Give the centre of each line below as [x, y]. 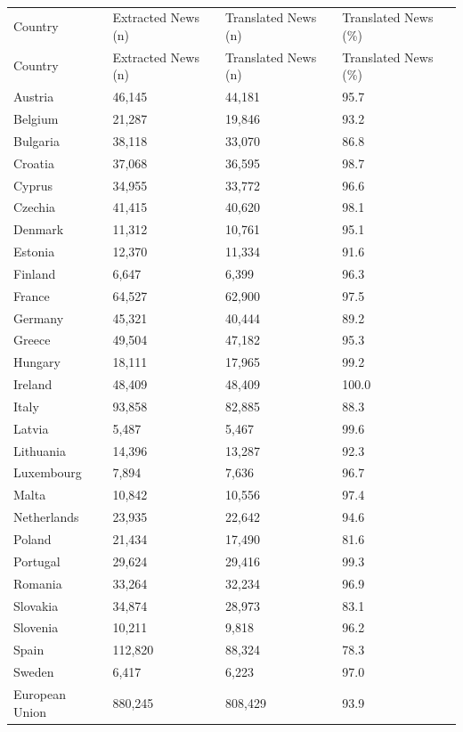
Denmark [39, 229]
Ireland [33, 384]
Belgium [36, 118]
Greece [32, 340]
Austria [34, 97]
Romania [38, 583]
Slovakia [36, 605]
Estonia [34, 252]
